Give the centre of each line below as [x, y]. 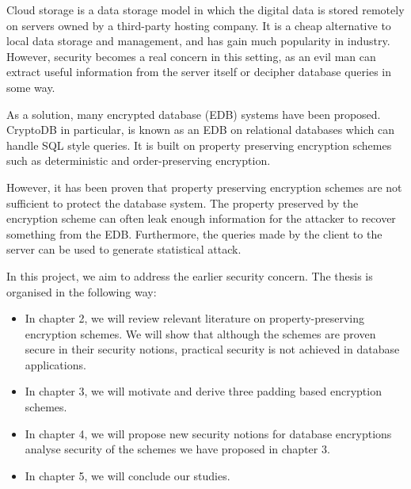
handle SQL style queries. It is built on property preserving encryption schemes [199, 145]
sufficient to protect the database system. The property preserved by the [183, 202]
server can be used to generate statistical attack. [124, 249]
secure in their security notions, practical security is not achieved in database [212, 349]
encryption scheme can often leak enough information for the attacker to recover [201, 218]
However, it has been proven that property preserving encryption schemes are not [204, 187]
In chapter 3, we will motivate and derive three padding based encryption [203, 391]
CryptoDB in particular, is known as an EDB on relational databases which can [200, 130]
